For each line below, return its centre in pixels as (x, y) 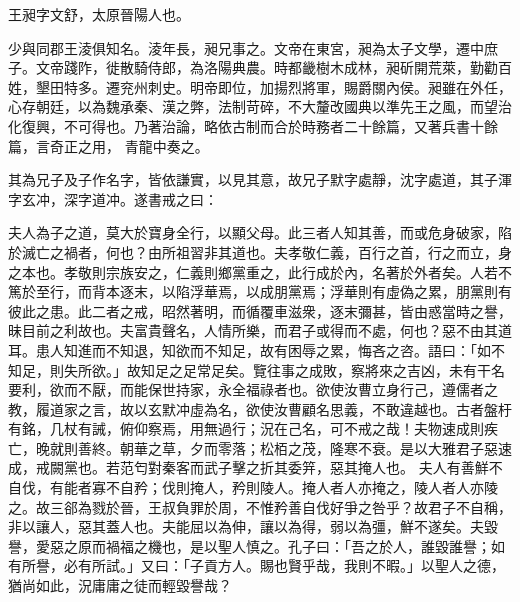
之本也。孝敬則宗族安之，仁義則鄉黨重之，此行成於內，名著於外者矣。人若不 (260, 271)
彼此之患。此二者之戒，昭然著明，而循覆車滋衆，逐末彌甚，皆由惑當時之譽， (260, 310)
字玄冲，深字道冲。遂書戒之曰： (113, 198)
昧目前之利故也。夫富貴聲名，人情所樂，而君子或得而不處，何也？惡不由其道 (260, 330)
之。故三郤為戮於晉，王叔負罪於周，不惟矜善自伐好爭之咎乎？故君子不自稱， (260, 506)
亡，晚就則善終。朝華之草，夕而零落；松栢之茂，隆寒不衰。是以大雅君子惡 (253, 447)
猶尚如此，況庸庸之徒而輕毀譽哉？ (120, 585)
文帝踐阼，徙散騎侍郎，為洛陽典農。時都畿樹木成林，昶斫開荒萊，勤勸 (266, 67)
